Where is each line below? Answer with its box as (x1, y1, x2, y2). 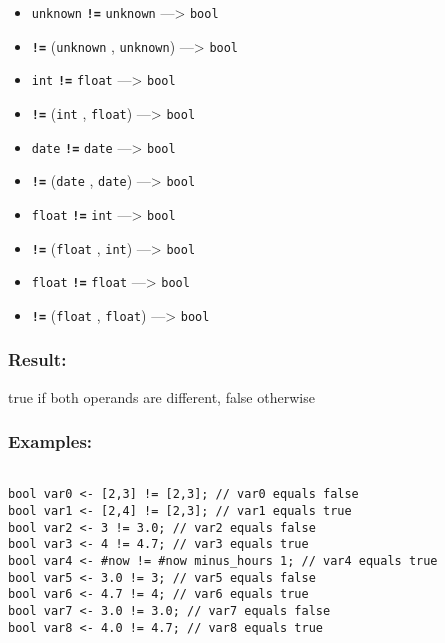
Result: (8, 347, 67, 372)
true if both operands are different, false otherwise (8, 386, 315, 407)
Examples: (8, 429, 93, 454)
